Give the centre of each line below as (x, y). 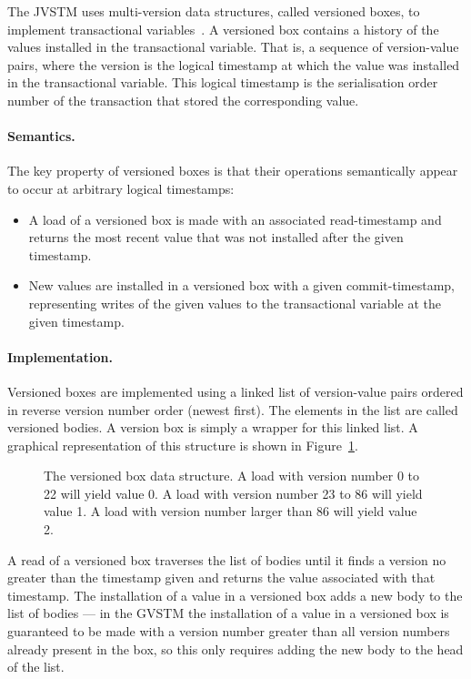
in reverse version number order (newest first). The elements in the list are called (233, 409)
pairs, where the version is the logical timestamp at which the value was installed (234, 64)
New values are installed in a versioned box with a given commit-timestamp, (241, 285)
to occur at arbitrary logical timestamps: (121, 188)
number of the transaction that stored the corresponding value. (183, 100)
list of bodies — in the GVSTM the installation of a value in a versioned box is (228, 613)
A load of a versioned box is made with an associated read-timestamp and (235, 219)
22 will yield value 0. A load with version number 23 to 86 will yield (233, 493)
